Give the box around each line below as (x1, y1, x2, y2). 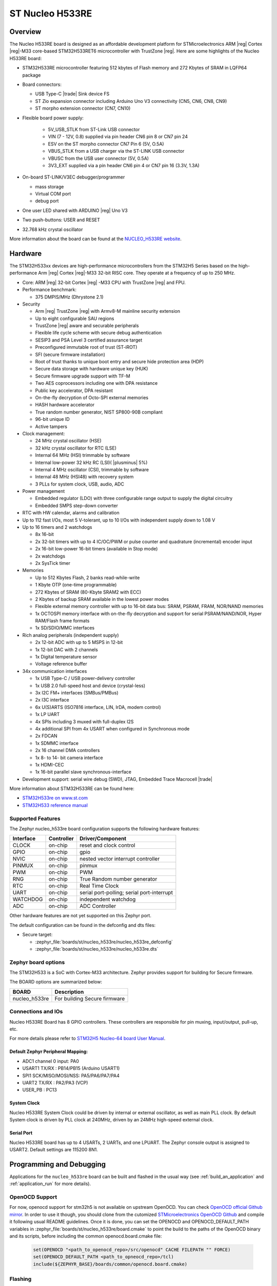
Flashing (9, 1276, 32, 1283)
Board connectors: (22, 81, 62, 87)
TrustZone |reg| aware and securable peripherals (35, 323, 139, 329)
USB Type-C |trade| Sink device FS (35, 91, 110, 97)
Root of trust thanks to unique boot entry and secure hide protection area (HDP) (35, 359, 204, 365)
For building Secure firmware (54, 995, 125, 1002)
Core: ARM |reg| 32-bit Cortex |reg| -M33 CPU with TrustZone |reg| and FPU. (22, 279, 186, 285)
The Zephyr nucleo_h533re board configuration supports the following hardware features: (9, 826, 200, 832)
